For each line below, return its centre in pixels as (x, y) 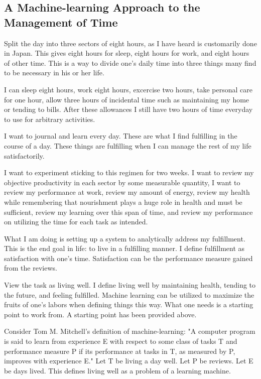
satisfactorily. (24, 155)
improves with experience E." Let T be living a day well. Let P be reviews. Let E (129, 361)
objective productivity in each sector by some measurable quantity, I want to (122, 182)
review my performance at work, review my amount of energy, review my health (127, 192)
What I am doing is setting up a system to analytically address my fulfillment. (125, 238)
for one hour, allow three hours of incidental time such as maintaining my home (127, 99)
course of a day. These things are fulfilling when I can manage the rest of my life (128, 145)
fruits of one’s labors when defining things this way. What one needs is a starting (129, 304)
